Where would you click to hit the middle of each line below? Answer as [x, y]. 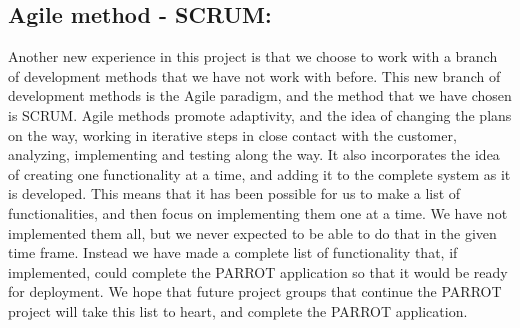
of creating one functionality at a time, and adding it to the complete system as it [259, 173]
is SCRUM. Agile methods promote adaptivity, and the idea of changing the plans [260, 114]
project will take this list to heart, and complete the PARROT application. [238, 310]
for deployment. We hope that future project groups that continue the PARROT [255, 291]
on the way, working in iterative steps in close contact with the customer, [232, 134]
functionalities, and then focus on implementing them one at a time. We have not [258, 212]
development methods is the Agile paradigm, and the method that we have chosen [260, 95]
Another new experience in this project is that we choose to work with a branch [253, 56]
